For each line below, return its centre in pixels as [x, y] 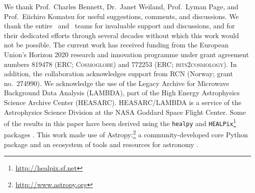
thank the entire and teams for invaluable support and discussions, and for [119, 26]
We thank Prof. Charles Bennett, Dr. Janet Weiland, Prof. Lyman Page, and [121, 6]
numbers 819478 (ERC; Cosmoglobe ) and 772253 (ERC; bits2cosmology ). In [120, 64]
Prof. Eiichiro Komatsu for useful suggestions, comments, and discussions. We [121, 16]
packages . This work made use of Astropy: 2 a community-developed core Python [126, 134]
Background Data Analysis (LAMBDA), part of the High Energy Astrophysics [122, 93]
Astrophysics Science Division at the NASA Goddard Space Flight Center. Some [125, 112]
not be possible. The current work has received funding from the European [116, 45]
